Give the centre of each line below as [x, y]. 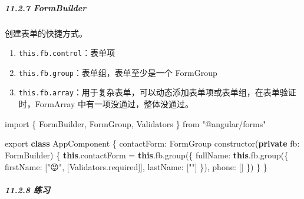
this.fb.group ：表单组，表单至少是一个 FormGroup [118, 72]
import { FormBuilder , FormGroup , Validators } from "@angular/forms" [136, 123]
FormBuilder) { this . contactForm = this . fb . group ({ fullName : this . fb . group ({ [147, 155]
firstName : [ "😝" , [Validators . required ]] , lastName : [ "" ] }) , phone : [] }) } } [136, 166]
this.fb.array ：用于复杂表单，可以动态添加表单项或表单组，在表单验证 [157, 92]
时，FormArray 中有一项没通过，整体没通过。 [106, 104]
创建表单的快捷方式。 [46, 33]
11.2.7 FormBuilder [46, 7]
